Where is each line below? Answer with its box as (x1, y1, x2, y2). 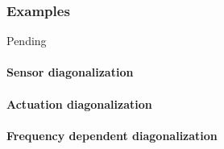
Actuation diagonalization (6, 95, 152, 112)
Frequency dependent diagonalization (6, 126, 218, 143)
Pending (6, 32, 47, 49)
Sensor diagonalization (6, 64, 134, 81)
